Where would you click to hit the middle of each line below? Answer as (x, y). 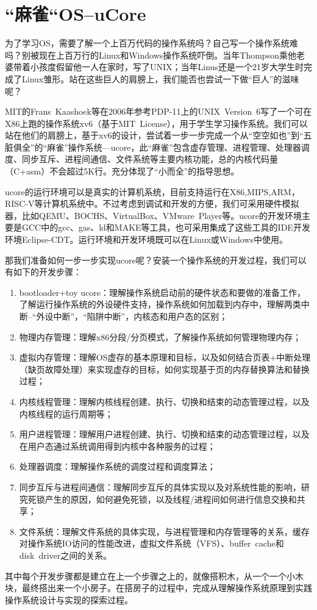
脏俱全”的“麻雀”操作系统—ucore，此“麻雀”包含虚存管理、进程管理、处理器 (153, 147)
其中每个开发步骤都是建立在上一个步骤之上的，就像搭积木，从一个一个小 (150, 576)
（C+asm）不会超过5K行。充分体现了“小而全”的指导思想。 (122, 171)
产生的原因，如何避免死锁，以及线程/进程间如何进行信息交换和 (171, 499)
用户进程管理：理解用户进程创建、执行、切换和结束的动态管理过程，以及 (164, 434)
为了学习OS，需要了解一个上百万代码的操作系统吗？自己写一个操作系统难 (151, 43)
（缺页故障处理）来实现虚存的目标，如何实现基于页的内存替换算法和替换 (164, 369)
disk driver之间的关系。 (66, 555)
